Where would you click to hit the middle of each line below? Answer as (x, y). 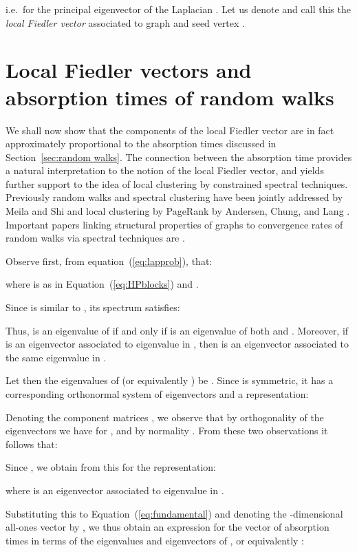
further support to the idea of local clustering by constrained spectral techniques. (177, 183)
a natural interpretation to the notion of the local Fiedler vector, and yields (165, 170)
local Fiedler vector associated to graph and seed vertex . (125, 22)
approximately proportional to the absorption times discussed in (141, 144)
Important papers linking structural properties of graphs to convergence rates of (174, 224)
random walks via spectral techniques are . (95, 238)
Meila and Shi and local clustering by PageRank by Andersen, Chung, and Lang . (178, 211)
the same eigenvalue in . (56, 357)
